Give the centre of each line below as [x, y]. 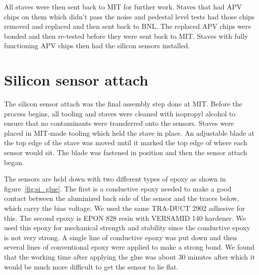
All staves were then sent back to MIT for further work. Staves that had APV [123, 6]
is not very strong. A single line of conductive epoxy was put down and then [121, 237]
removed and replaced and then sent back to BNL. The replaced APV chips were [128, 26]
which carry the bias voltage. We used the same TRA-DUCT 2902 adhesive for [125, 208]
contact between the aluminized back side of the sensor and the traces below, [122, 198]
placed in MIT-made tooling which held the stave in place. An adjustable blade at [129, 133]
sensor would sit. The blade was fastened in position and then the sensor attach [126, 152]
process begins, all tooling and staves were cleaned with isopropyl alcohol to [120, 113]
